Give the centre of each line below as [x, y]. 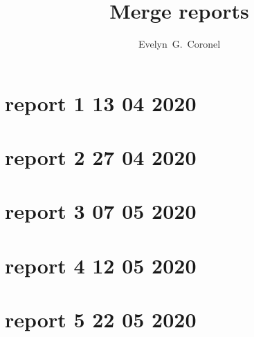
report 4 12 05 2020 [101, 265]
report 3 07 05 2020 [101, 211]
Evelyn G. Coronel [179, 44]
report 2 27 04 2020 [101, 157]
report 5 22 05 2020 [101, 319]
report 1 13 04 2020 [101, 103]
